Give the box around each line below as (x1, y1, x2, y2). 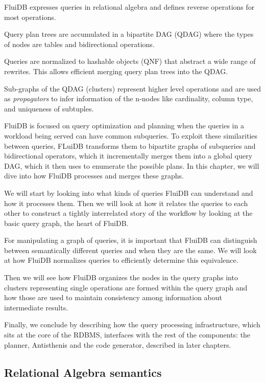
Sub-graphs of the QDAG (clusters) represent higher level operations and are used (4, 83, 261, 94)
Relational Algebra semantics (4, 364, 162, 380)
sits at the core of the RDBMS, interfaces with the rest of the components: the (4, 329, 251, 340)
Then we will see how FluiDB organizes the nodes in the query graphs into (4, 272, 238, 283)
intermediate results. (4, 302, 68, 312)
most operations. (4, 11, 56, 22)
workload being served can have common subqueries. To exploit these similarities (4, 130, 258, 141)
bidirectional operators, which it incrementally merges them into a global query (4, 150, 253, 161)
